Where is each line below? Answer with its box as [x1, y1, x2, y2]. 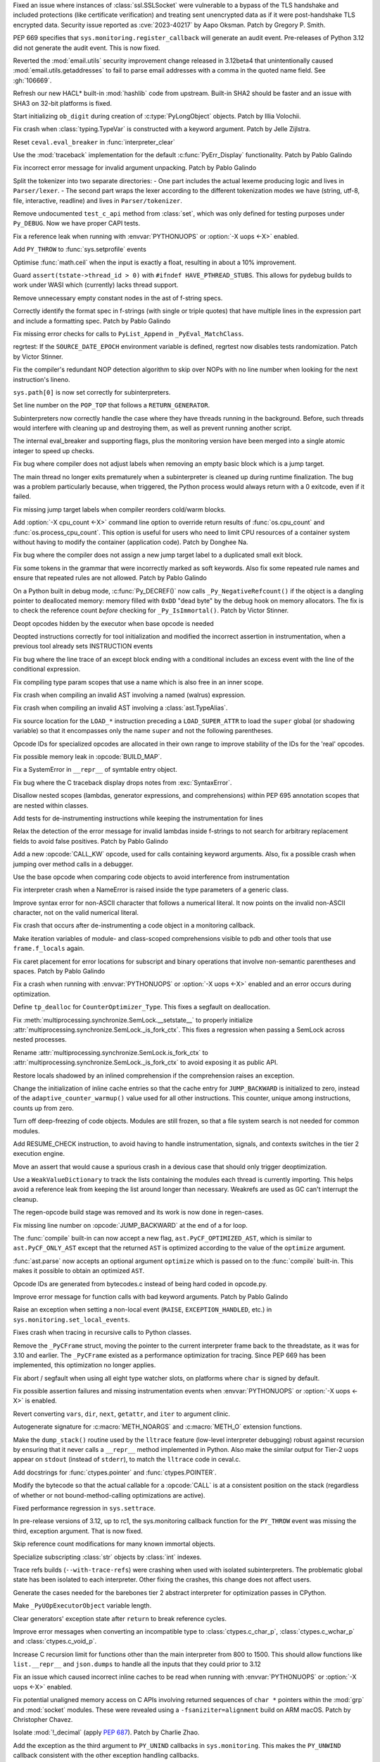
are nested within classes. [13, 801, 89, 810]
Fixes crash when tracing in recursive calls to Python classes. [13, 1329, 192, 1337]
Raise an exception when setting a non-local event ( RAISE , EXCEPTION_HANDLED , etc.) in [13, 1305, 272, 1314]
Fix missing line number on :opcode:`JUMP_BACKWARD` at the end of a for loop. [13, 1221, 248, 1229]
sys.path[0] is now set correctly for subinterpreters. [13, 388, 171, 396]
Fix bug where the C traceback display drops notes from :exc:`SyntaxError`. [13, 778, 232, 787]
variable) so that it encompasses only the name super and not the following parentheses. [13, 727, 274, 735]
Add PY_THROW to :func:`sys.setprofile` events [13, 245, 147, 254]
